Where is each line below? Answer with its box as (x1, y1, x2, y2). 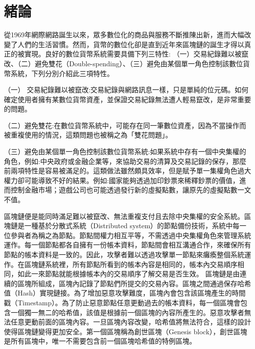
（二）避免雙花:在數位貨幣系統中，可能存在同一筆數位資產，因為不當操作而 (4, 120, 246, 130)
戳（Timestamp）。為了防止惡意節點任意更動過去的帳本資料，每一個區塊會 (4, 297, 241, 307)
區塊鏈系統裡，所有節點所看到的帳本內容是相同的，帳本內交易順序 (24, 259, 237, 269)
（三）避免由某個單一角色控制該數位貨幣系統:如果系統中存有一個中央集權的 (4, 146, 246, 157)
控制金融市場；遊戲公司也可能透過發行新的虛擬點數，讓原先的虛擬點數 (10, 185, 237, 195)
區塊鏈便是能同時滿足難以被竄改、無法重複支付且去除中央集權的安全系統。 (4, 211, 244, 221)
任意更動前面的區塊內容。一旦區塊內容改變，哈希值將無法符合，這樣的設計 (10, 317, 251, 327)
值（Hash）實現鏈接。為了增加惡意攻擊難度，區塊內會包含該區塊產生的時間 (4, 288, 246, 298)
